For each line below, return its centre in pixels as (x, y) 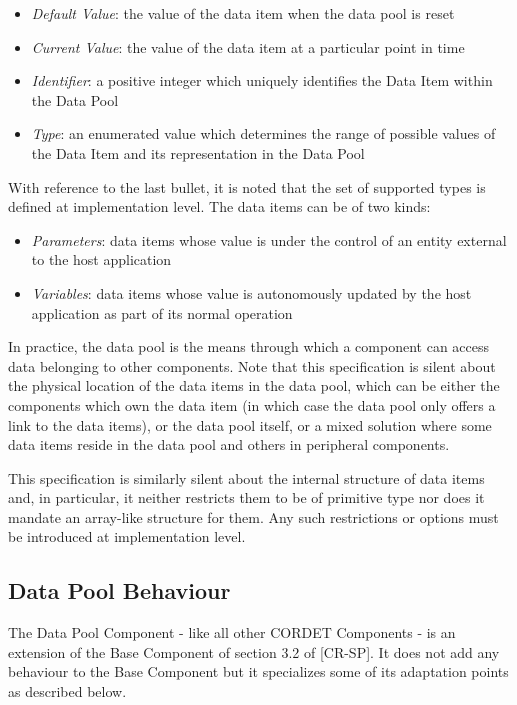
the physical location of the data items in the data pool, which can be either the (254, 385)
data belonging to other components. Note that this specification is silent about (252, 365)
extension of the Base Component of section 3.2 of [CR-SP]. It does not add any (254, 651)
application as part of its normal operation (162, 312)
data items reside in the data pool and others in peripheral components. (229, 444)
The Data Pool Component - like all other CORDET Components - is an (232, 632)
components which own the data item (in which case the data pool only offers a (252, 404)
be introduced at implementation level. (127, 536)
